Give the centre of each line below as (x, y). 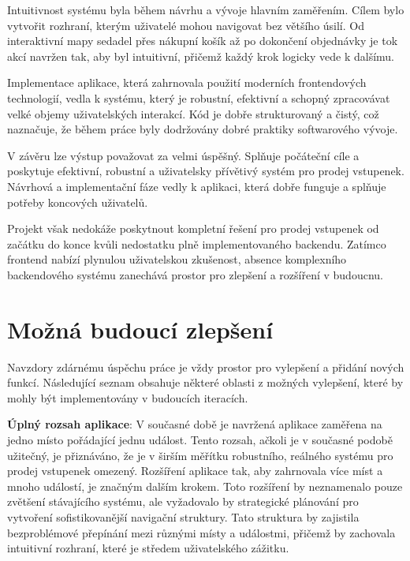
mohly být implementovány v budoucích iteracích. (128, 397)
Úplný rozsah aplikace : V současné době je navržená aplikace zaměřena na (195, 424)
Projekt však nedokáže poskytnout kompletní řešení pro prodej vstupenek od (193, 228)
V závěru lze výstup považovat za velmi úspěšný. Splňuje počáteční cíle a (183, 155)
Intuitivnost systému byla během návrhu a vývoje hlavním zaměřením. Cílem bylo (206, 9)
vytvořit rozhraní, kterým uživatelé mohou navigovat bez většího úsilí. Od (186, 25)
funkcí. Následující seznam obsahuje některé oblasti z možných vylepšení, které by (205, 382)
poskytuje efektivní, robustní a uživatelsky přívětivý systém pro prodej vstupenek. (206, 171)
